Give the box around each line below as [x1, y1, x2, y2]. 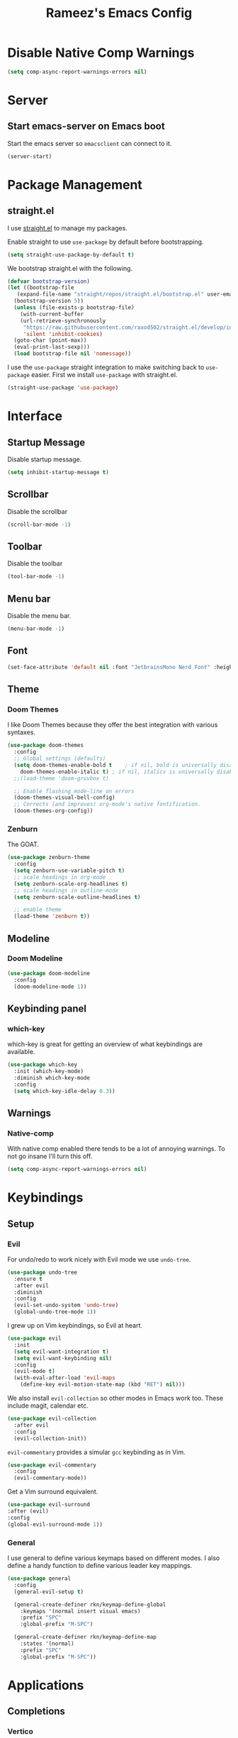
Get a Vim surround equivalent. [7, 1487, 98, 1496]
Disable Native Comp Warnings [7, 45, 195, 61]
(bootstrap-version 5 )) [13, 298, 84, 305]
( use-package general [7, 1575, 72, 1582]
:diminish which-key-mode [13, 1074, 91, 1082]
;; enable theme [13, 906, 62, 914]
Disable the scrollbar [7, 507, 68, 515]
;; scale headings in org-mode [13, 873, 106, 880]
